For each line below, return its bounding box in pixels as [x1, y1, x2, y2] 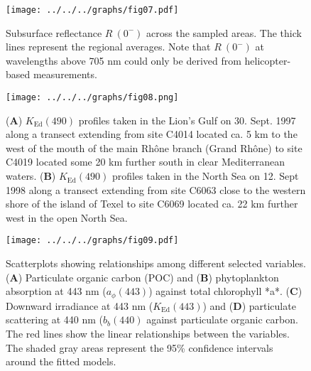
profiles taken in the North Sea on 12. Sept [111, 168, 299, 183]
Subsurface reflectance [6, 25, 102, 40]
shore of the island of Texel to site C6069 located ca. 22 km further [6, 196, 298, 211]
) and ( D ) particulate [202, 298, 296, 313]
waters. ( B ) [6, 168, 56, 183]
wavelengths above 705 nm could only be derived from [6, 53, 241, 68]
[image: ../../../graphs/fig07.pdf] [6, 5, 179, 15]
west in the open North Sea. [6, 210, 128, 225]
